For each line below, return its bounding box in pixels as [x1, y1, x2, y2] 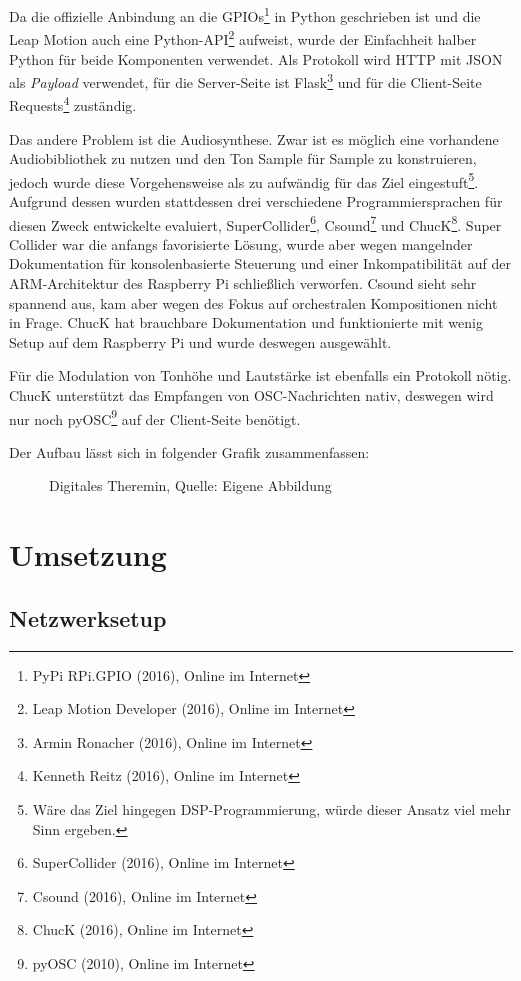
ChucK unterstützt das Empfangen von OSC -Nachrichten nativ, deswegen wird [9, 385, 494, 406]
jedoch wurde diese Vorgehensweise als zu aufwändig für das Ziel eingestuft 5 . [9, 168, 479, 192]
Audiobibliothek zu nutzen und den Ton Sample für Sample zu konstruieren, [9, 148, 477, 169]
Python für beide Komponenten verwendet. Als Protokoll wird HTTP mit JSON [9, 48, 503, 69]
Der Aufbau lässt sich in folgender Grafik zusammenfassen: [9, 441, 370, 462]
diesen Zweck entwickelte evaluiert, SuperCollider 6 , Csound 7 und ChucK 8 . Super [9, 211, 502, 235]
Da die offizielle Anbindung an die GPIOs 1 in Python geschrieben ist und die [9, 3, 481, 26]
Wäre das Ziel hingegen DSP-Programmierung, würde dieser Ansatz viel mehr [32, 799, 512, 820]
